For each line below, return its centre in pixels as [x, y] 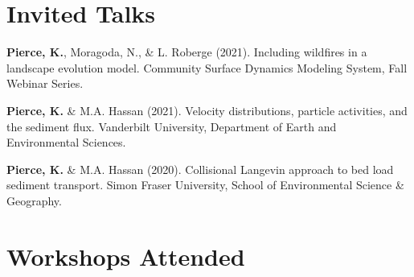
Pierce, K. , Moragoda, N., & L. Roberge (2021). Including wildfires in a [187, 52]
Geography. [34, 200]
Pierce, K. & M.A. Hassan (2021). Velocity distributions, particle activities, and [207, 110]
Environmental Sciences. [66, 142]
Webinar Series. [45, 83]
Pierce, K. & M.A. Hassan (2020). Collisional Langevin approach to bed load [200, 169]
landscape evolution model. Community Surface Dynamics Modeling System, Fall [207, 67]
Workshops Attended [126, 256]
